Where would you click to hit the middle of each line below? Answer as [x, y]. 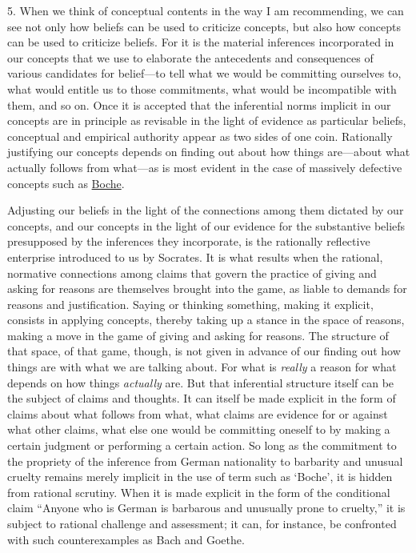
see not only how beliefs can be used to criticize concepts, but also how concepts [204, 26]
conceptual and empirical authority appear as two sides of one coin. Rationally [200, 136]
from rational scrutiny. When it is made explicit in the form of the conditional [199, 492]
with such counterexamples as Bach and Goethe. [126, 539]
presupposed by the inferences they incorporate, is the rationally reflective [189, 241]
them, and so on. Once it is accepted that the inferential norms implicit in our [199, 104]
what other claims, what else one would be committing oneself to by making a [199, 429]
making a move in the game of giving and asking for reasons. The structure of [198, 335]
